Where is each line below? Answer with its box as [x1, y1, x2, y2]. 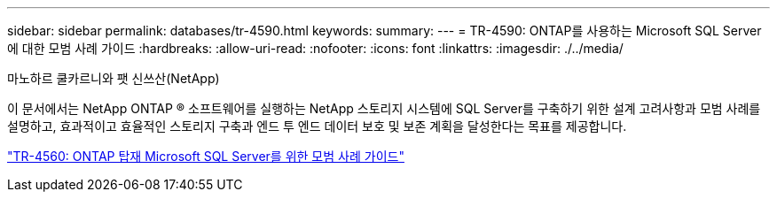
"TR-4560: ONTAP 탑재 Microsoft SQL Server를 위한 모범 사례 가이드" [7, 149, 404, 164]
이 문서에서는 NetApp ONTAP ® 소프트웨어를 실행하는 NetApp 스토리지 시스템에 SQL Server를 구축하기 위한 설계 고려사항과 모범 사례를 [7, 101, 761, 116]
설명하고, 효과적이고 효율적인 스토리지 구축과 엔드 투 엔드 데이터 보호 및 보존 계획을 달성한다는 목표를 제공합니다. [7, 119, 627, 134]
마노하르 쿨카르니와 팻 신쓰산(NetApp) [7, 71, 220, 86]
